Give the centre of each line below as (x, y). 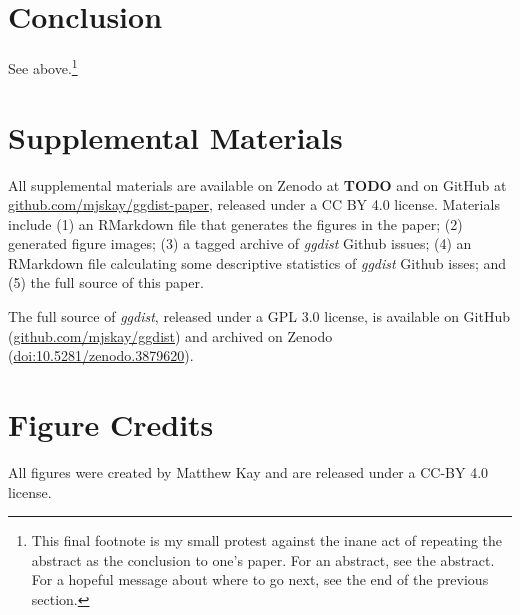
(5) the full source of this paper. (106, 282)
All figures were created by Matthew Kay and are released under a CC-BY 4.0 (248, 471)
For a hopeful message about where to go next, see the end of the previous (260, 579)
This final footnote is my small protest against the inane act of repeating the (267, 540)
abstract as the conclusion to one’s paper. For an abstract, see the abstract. (263, 559)
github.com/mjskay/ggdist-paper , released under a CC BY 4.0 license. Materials (254, 204)
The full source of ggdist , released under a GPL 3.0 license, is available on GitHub (259, 316)
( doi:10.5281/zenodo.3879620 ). (101, 355)
